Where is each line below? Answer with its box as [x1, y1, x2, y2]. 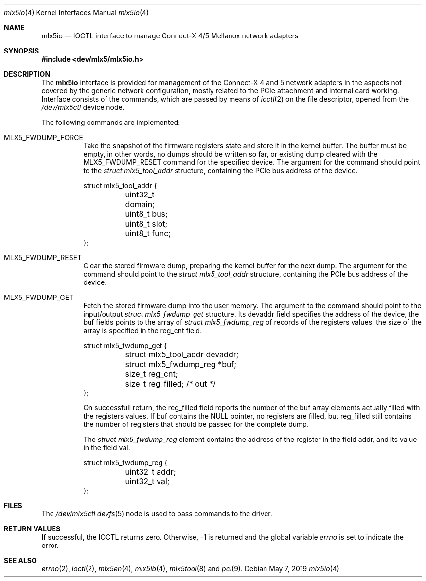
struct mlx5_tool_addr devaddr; [125, 350, 239, 359]
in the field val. [83, 443, 130, 452]
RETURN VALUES [4, 525, 61, 533]
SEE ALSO [4, 556, 37, 564]
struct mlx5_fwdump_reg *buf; [125, 359, 237, 369]
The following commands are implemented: [41, 118, 180, 126]
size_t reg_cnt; [125, 369, 178, 379]
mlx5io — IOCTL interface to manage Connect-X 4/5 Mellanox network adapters [41, 32, 299, 40]
